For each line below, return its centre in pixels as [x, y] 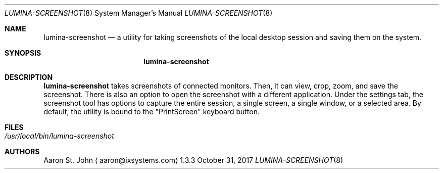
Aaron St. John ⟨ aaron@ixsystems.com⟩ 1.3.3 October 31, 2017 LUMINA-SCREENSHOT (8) [193, 160]
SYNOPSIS [23, 53]
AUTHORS [22, 152]
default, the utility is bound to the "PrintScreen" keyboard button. [152, 112]
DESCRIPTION [29, 77]
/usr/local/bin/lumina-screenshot [59, 136]
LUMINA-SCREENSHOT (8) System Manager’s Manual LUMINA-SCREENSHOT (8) [139, 13]
